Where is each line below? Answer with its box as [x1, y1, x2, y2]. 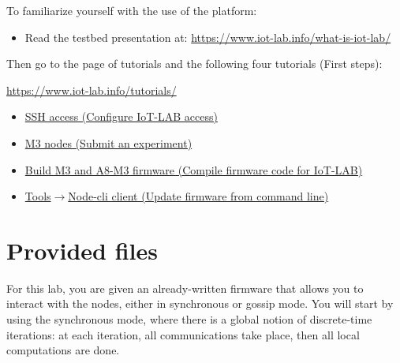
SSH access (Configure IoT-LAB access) [24, 108, 218, 125]
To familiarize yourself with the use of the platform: [6, 2, 257, 18]
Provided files [6, 234, 158, 266]
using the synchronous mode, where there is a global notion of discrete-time [6, 311, 372, 327]
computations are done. [6, 342, 120, 358]
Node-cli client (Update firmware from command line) [68, 188, 329, 204]
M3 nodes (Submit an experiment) [24, 134, 193, 151]
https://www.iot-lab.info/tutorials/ [6, 81, 177, 98]
